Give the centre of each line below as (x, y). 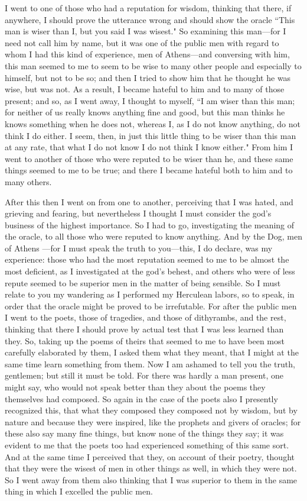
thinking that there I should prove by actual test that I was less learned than (144, 329)
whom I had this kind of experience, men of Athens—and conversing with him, (147, 54)
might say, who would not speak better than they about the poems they (135, 387)
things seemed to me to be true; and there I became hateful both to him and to (149, 170)
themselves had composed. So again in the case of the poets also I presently (141, 398)
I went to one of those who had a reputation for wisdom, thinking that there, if (148, 8)
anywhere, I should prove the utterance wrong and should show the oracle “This (150, 19)
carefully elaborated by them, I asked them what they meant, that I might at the (152, 352)
